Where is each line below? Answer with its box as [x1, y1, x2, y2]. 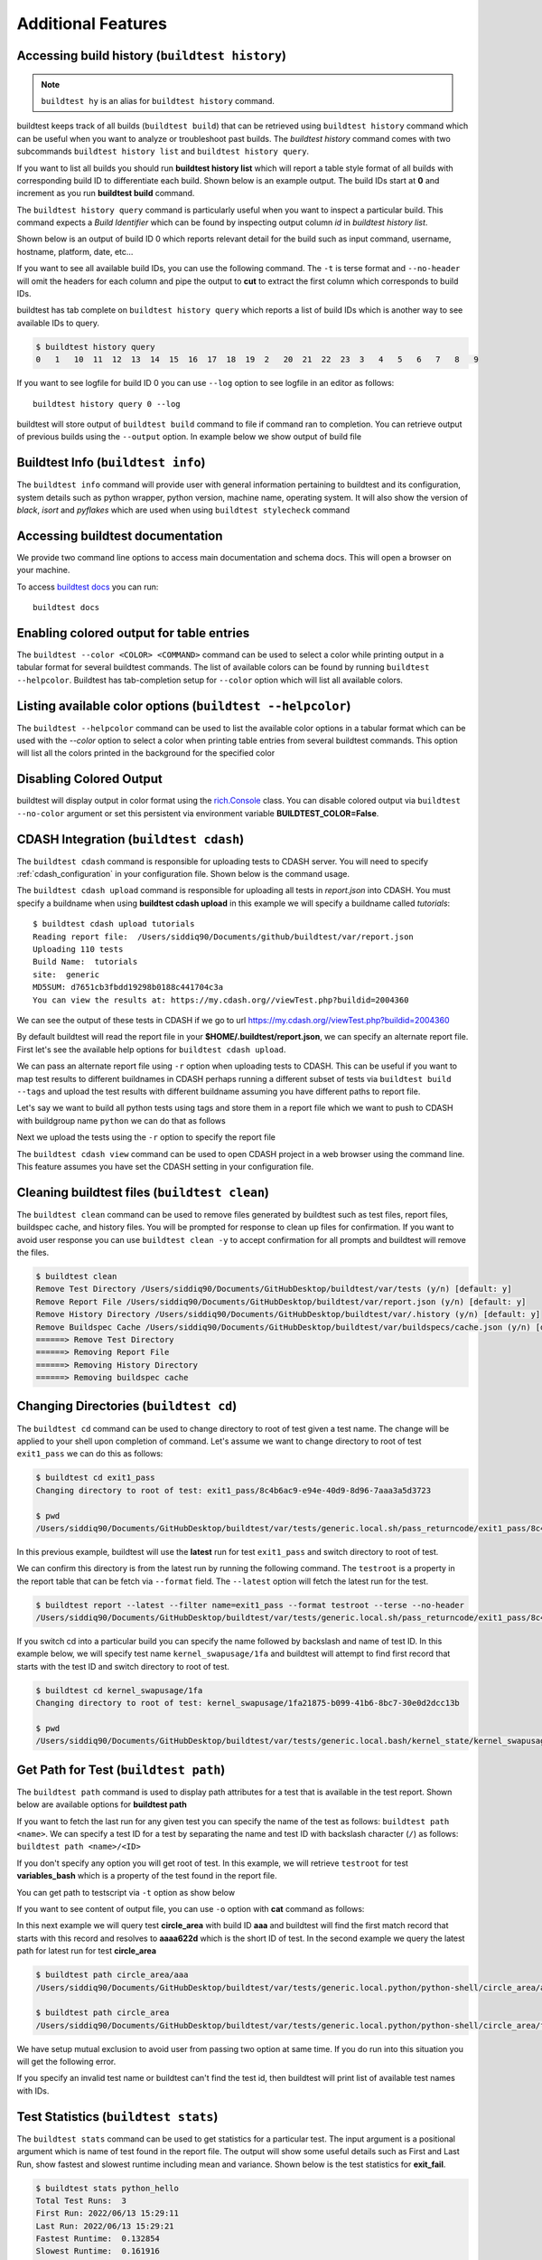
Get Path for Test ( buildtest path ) [16, 1762, 226, 1777]
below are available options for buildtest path [16, 1799, 187, 1810]
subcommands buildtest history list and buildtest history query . [16, 146, 310, 157]
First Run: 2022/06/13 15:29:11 [35, 2208, 180, 2218]
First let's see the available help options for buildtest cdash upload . [16, 1044, 286, 1055]
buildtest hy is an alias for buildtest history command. [41, 95, 275, 106]
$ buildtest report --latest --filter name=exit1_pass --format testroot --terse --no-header [35, 1600, 465, 1610]
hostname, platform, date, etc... [16, 246, 134, 257]
